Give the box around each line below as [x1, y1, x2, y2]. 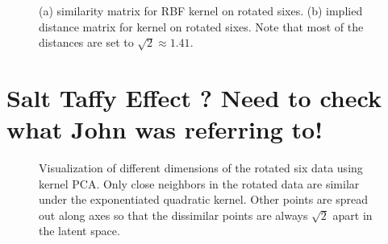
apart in [332, 206, 373, 223]
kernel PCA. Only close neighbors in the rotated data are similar [39, 175, 360, 192]
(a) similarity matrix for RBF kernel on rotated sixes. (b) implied [39, 2, 363, 19]
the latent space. [39, 222, 120, 239]
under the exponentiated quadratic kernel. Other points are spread [39, 191, 368, 208]
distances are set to [39, 34, 134, 51]
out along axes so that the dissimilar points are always [39, 206, 308, 223]
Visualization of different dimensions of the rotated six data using [39, 159, 363, 176]
